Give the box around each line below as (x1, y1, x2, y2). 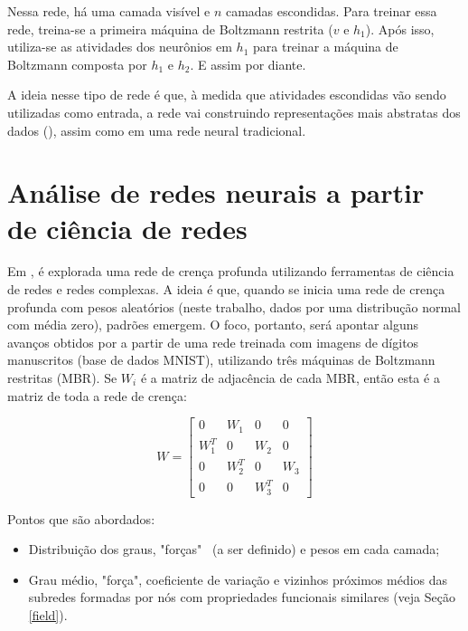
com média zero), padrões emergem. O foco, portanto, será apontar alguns (7, 315, 419, 334)
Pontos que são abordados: (7, 509, 155, 528)
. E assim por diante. (190, 54, 306, 73)
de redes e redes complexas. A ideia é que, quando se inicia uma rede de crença (7, 280, 445, 299)
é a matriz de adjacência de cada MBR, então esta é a (140, 368, 440, 387)
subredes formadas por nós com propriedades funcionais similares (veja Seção (28, 588, 455, 607)
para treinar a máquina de (253, 37, 398, 56)
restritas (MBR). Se (7, 368, 117, 387)
